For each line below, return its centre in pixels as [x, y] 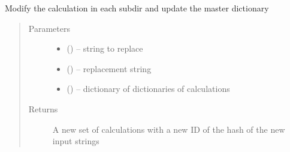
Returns [43, 108]
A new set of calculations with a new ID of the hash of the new [169, 129]
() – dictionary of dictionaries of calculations [148, 89]
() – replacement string [109, 68]
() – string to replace [105, 48]
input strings [76, 141]
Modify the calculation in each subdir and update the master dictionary [137, 8]
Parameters [49, 28]
